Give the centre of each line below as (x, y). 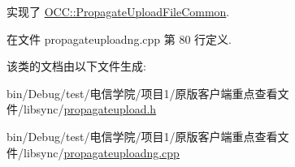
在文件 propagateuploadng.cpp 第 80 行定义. (119, 39)
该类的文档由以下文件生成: (76, 66)
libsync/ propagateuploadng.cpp (101, 152)
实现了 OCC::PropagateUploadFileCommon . (118, 11)
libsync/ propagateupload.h (90, 109)
